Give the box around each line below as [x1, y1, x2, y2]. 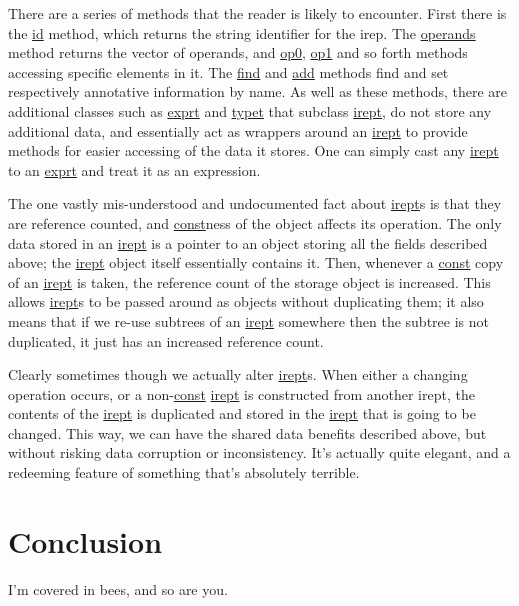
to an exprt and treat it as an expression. [8, 159, 261, 180]
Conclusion [8, 520, 163, 561]
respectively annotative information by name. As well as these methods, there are [8, 81, 508, 102]
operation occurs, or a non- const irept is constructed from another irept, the [8, 383, 475, 404]
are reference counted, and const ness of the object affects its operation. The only [8, 212, 502, 233]
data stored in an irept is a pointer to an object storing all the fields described [8, 232, 488, 253]
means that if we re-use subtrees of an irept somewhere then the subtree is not [8, 310, 489, 331]
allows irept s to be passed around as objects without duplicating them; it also [8, 291, 484, 312]
